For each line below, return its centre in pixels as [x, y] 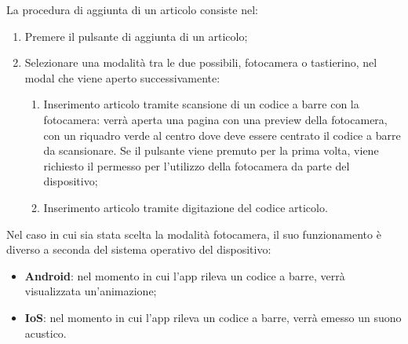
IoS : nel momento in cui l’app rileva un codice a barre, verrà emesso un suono [213, 317]
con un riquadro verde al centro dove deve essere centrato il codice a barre [222, 135]
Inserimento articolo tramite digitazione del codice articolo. [186, 207]
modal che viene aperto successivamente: [122, 77]
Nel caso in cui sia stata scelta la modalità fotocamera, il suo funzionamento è [194, 234]
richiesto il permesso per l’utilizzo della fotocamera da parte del [197, 165]
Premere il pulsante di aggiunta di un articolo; [136, 36]
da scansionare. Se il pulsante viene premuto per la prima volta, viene [211, 150]
